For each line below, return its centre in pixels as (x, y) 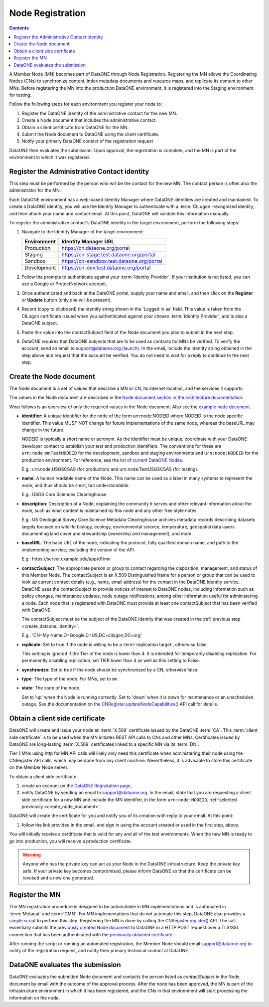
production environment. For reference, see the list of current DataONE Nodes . (103, 460)
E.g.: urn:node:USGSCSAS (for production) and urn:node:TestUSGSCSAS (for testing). (110, 469)
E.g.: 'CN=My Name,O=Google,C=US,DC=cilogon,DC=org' (82, 635)
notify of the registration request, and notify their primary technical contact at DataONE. (99, 951)
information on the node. (35, 998)
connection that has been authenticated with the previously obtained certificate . (91, 934)
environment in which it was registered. (50, 158)
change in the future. (43, 430)
